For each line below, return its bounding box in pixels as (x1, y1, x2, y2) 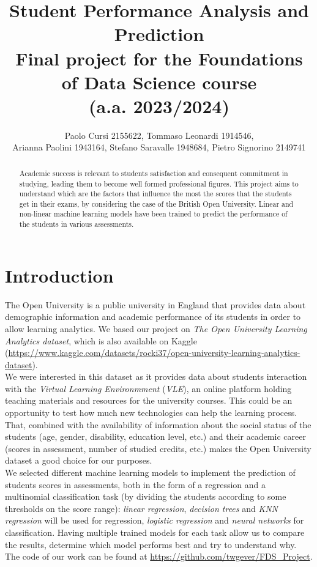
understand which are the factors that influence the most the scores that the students (19, 188, 292, 199)
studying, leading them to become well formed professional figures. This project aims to (19, 178, 299, 188)
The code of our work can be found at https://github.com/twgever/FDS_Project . (5, 550, 313, 563)
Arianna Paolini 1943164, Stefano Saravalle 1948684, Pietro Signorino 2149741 (12, 141, 306, 154)
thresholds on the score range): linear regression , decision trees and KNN (5, 502, 278, 514)
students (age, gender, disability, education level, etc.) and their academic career (5, 430, 306, 443)
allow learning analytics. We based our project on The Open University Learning (5, 322, 307, 335)
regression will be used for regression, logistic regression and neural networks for (5, 514, 304, 527)
